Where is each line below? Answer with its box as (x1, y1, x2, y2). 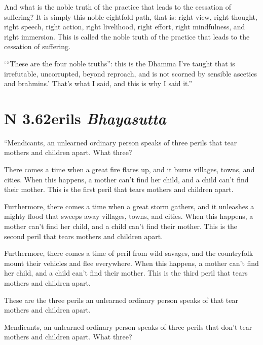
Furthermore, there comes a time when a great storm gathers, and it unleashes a (4, 201, 254, 211)
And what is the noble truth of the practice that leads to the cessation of (4, 2, 231, 12)
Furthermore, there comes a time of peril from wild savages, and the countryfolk (4, 248, 253, 258)
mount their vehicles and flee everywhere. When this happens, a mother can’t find (4, 257, 259, 268)
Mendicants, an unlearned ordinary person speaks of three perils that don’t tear (4, 321, 252, 332)
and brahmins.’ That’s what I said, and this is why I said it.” (4, 78, 193, 89)
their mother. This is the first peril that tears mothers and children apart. (4, 184, 234, 195)
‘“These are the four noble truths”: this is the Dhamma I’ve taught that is (4, 58, 235, 68)
